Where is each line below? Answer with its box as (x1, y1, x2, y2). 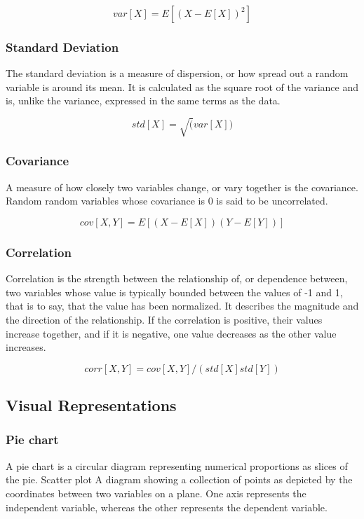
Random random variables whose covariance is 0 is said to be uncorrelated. (6, 193, 328, 208)
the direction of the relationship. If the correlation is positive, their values (6, 312, 323, 326)
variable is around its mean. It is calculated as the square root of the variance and (6, 79, 359, 94)
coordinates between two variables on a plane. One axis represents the (6, 485, 306, 500)
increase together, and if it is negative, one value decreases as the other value (6, 326, 337, 340)
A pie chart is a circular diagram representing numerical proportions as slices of (6, 458, 348, 473)
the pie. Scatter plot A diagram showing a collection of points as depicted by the (6, 472, 353, 487)
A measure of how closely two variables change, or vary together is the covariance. (6, 179, 358, 194)
